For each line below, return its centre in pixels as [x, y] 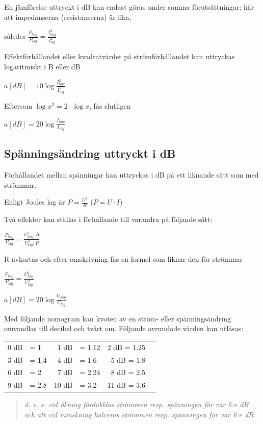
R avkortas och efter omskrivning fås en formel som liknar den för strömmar [123, 258]
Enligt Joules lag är [35, 202]
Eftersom [18, 106]
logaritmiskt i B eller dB [42, 66]
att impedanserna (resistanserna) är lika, [68, 17]
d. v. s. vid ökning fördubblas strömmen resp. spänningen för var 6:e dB [136, 404]
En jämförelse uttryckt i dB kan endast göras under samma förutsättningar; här [129, 7]
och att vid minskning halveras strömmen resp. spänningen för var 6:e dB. [140, 415]
